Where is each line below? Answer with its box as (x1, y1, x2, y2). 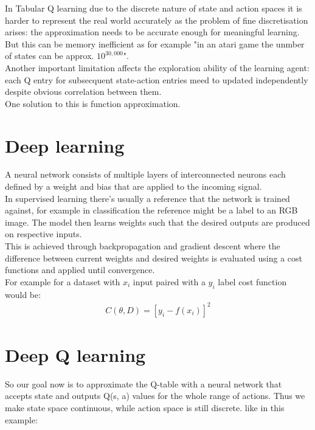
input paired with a (133, 275, 206, 288)
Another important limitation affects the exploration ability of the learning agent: (5, 61, 310, 74)
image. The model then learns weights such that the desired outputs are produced (5, 215, 310, 228)
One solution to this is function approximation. (5, 97, 181, 109)
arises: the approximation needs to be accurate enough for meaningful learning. (5, 26, 300, 38)
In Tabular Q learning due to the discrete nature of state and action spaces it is (5, 2, 302, 14)
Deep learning (5, 133, 125, 158)
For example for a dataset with (5, 275, 120, 288)
